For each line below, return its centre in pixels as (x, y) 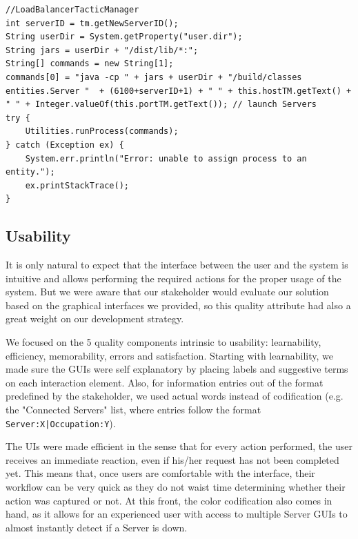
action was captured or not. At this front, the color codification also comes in (169, 500)
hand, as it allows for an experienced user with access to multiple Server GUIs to (177, 514)
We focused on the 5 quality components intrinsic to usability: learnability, (163, 342)
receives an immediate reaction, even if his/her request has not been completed (172, 459)
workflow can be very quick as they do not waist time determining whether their (176, 487)
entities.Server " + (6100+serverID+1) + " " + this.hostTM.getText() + (179, 91)
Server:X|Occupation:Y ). (61, 423)
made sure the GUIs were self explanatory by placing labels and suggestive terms (177, 369)
